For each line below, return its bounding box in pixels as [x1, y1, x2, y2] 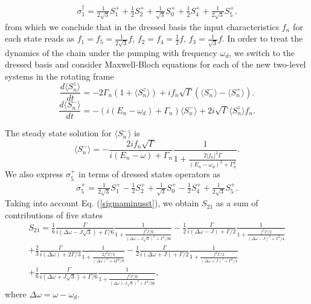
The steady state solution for [5, 127, 112, 139]
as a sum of [216, 197, 258, 209]
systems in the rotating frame [5, 70, 114, 83]
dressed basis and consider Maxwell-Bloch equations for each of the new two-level [5, 58, 306, 71]
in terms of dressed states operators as [79, 168, 220, 180]
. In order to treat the [222, 32, 303, 45]
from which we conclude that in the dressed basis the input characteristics [5, 20, 280, 33]
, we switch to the [229, 46, 295, 59]
